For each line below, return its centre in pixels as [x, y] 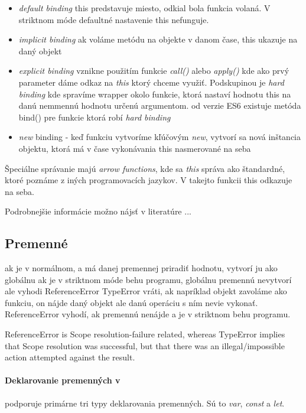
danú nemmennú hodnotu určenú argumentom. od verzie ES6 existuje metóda [160, 105]
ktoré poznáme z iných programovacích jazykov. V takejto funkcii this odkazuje [149, 180]
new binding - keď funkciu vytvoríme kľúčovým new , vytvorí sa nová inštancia [160, 137]
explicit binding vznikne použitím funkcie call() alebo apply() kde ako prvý [154, 71]
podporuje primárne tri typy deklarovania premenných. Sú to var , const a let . [145, 403]
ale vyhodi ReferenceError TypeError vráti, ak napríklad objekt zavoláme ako [146, 291]
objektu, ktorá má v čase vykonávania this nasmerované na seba [135, 148]
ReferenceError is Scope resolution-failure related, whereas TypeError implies [145, 334]
